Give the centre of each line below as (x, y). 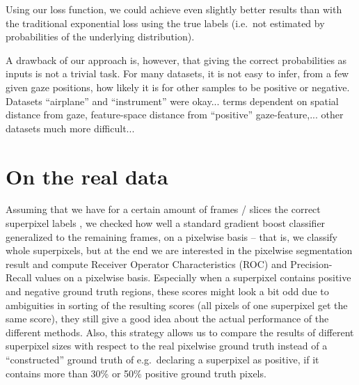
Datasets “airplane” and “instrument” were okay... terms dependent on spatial (172, 101)
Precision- (311, 264)
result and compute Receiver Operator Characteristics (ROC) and (146, 264)
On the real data (87, 176)
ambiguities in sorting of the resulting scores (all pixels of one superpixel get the (177, 305)
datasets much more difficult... (70, 128)
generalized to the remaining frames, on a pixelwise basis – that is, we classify (171, 236)
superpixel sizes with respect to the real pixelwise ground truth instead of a (167, 346)
